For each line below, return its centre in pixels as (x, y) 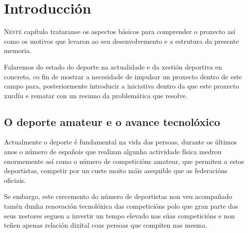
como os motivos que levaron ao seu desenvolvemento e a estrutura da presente (122, 41)
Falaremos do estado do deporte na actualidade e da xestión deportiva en (113, 66)
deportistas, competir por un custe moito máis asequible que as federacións (116, 170)
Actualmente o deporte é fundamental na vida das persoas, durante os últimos (121, 142)
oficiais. (15, 180)
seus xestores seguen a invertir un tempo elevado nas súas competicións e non (119, 215)
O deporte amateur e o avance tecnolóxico (112, 121)
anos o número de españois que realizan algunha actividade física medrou (113, 152)
